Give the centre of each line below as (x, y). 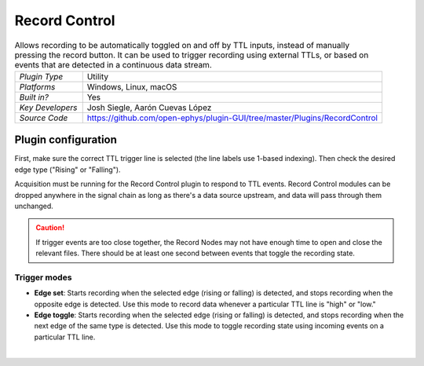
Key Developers (48, 108)
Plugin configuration (66, 140)
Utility (98, 76)
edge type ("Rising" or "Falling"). (68, 170)
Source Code (44, 118)
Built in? (34, 97)
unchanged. (34, 206)
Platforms (37, 86)
